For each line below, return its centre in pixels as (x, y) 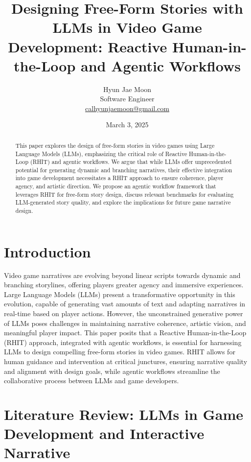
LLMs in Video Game (127, 27)
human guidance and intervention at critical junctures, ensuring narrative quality (126, 361)
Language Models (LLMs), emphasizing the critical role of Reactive (101, 153)
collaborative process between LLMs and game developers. (91, 381)
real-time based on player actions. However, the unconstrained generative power (124, 313)
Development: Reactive (88, 46)
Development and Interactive (104, 433)
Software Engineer (127, 99)
